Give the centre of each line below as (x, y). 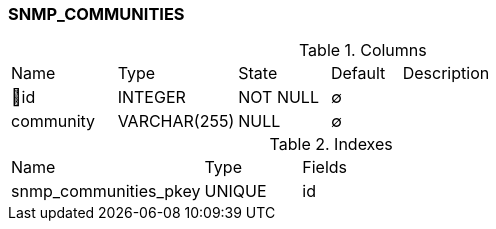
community (53, 121)
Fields (325, 167)
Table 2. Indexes (331, 144)
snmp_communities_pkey (106, 191)
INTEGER (151, 97)
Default (358, 73)
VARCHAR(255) (176, 121)
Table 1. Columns (362, 50)
